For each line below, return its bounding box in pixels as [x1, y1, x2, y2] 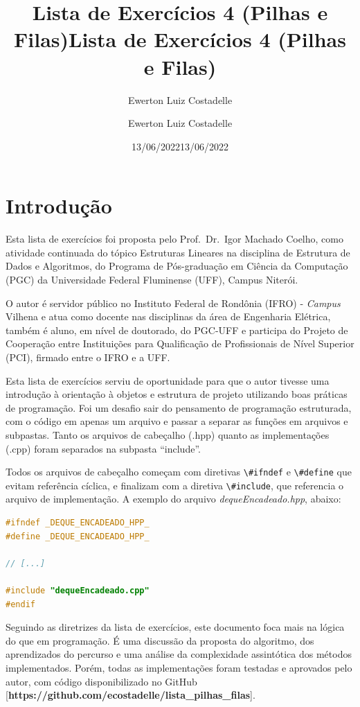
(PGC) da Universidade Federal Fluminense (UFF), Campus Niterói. [6, 272, 298, 286]
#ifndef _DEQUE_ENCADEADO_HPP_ [6, 518, 150, 528]
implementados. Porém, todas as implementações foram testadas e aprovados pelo [6, 660, 352, 674]
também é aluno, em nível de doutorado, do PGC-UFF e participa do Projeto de [6, 322, 348, 337]
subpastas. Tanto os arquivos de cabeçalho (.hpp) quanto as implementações [6, 427, 330, 442]
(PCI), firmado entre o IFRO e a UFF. [6, 349, 170, 364]
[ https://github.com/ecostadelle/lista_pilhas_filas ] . [6, 688, 255, 702]
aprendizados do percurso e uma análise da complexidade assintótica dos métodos [6, 647, 352, 661]
